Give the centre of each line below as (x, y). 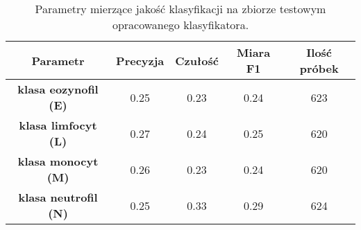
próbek (319, 68)
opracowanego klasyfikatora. (180, 25)
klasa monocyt (58, 161)
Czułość (197, 60)
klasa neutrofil (58, 197)
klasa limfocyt (58, 125)
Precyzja (140, 60)
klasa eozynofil (58, 89)
